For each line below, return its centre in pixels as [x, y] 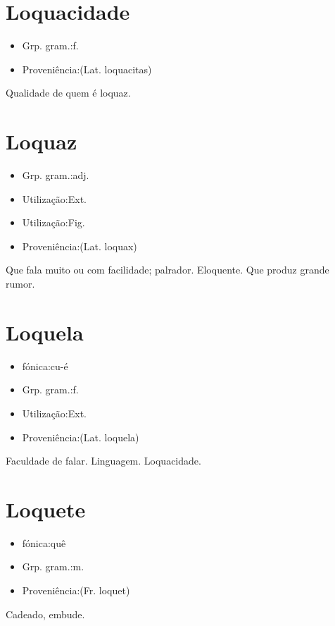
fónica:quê [44, 542]
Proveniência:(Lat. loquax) [80, 246]
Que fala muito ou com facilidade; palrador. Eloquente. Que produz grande [167, 270]
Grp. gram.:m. [53, 566]
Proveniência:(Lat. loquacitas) [87, 69]
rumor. [20, 283]
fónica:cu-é [45, 366]
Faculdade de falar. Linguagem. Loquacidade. [103, 461]
